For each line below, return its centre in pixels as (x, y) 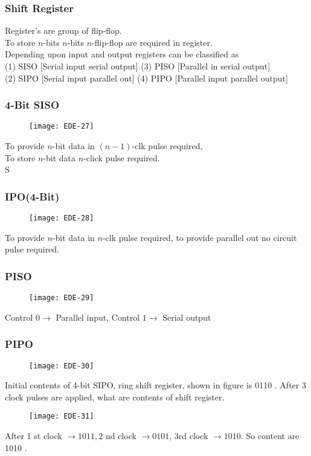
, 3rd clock (189, 436)
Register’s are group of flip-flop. (63, 31)
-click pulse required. (122, 157)
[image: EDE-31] (62, 416)
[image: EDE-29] (62, 298)
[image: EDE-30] (62, 366)
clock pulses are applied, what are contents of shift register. (115, 397)
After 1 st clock (34, 436)
